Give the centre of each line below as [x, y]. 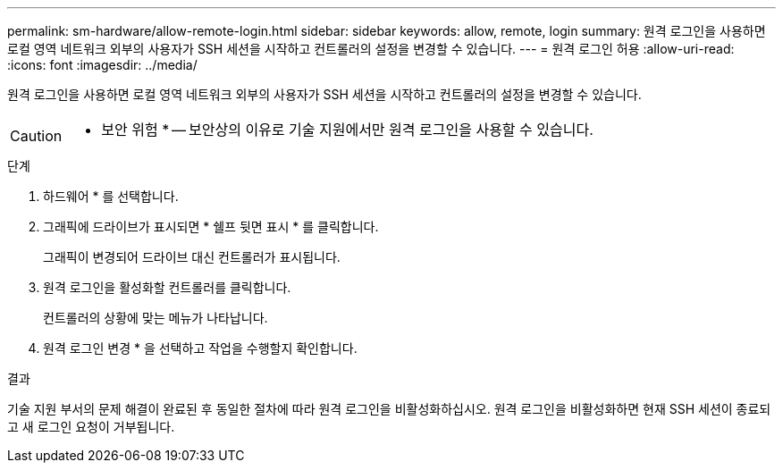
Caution [36, 136]
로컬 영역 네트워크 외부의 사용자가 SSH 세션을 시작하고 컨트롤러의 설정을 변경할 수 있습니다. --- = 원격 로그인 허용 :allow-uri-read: [371, 49]
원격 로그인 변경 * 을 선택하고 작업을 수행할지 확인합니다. [200, 348]
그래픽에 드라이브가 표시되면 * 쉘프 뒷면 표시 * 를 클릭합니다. [211, 227]
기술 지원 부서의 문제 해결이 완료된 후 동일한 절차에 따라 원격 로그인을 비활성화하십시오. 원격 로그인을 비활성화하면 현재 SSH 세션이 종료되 [389, 409]
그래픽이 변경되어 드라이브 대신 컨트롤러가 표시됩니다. [192, 257]
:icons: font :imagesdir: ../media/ [102, 65]
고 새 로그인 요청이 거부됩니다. [91, 427]
